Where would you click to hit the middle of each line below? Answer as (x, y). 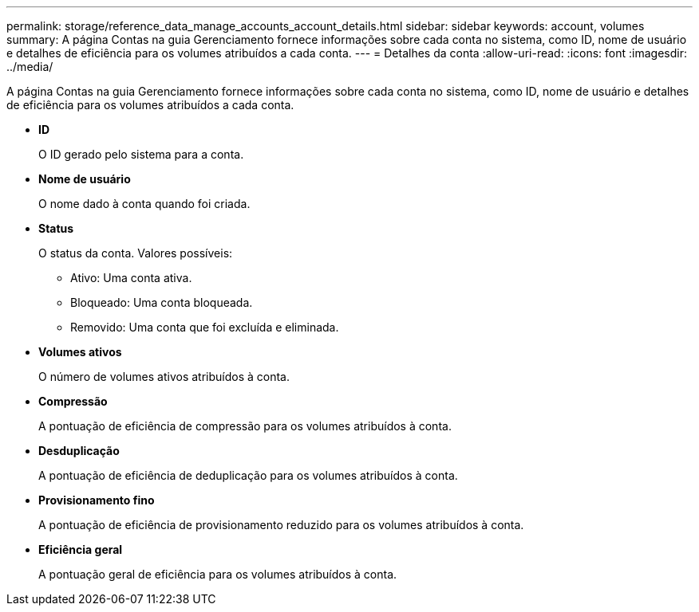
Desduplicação (79, 451)
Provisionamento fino (97, 500)
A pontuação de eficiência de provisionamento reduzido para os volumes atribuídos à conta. (281, 525)
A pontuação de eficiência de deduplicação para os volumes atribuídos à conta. (248, 475)
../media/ (30, 67)
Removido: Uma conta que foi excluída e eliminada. (205, 327)
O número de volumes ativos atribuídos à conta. (164, 377)
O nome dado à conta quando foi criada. (144, 204)
